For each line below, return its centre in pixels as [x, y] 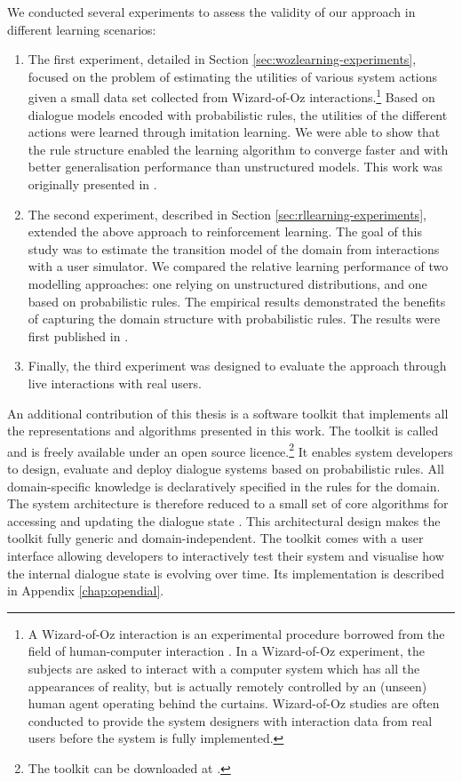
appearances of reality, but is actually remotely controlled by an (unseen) [227, 686]
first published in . [78, 335]
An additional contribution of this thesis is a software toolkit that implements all [228, 413]
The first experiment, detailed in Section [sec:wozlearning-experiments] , [222, 59]
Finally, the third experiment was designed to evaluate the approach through [237, 366]
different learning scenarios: [82, 29]
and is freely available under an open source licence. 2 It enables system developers [230, 450]
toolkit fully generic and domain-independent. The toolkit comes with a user [215, 538]
